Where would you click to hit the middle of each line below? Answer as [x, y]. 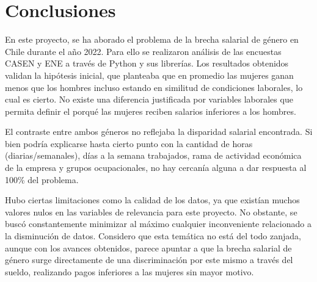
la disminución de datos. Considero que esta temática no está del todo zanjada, [153, 236]
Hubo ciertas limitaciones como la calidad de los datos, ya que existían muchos [152, 200]
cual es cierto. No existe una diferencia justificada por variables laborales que [149, 99]
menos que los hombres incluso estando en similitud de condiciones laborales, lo [154, 87]
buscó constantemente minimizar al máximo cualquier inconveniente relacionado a [158, 224]
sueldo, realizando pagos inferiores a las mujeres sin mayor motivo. [129, 271]
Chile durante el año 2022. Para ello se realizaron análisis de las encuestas [143, 51]
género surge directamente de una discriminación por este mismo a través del [149, 260]
